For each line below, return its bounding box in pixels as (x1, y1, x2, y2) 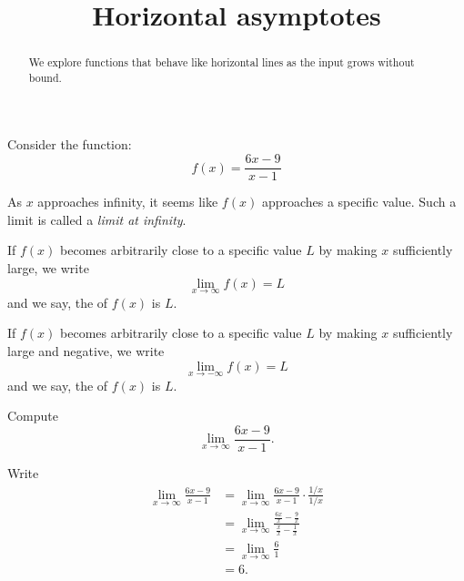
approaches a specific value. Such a (261, 192, 457, 211)
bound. (28, 69, 62, 85)
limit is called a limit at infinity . (7, 209, 187, 229)
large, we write (7, 258, 89, 277)
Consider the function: (7, 135, 132, 154)
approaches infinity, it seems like (37, 192, 218, 211)
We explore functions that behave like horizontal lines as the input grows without (28, 55, 415, 70)
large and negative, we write (7, 341, 165, 360)
